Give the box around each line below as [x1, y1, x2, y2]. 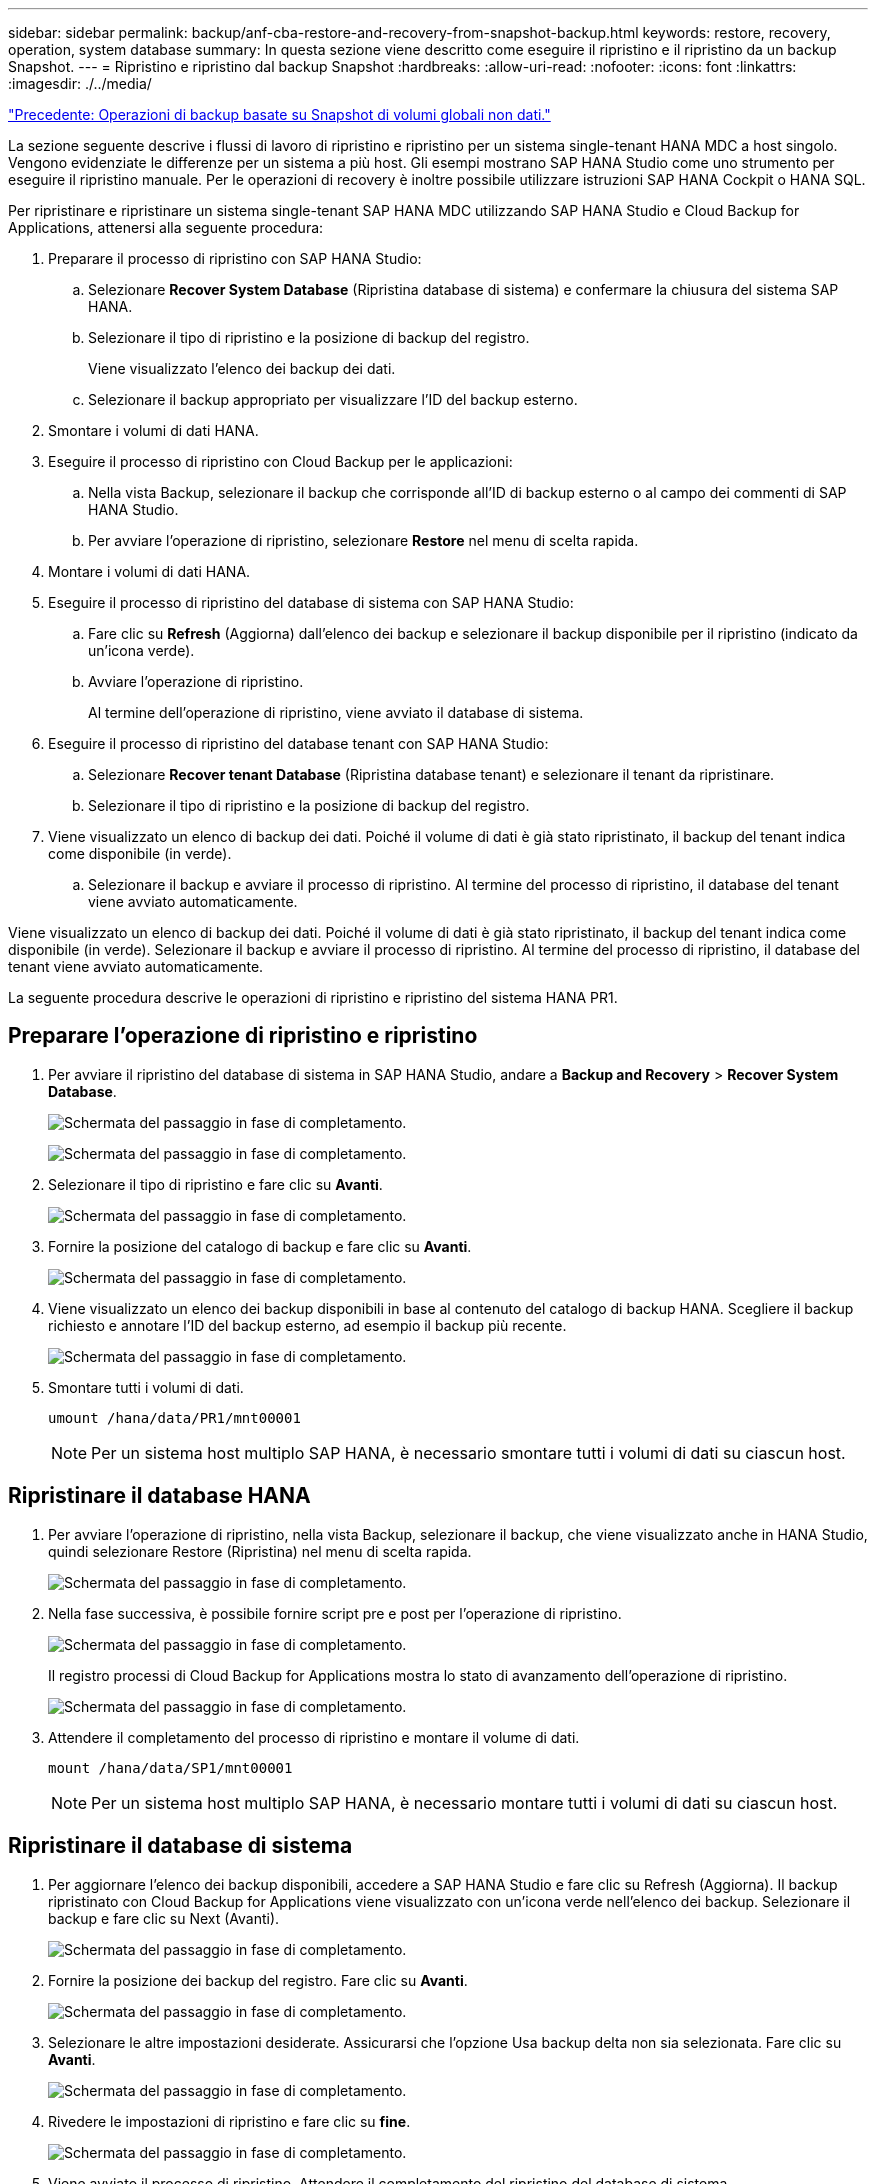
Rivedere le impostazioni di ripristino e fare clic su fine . [48, 2112, 411, 2130]
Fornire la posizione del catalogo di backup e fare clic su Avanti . [48, 1237, 472, 1255]
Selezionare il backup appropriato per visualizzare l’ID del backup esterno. [88, 391, 578, 408]
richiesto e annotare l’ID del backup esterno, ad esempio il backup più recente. [48, 1316, 567, 1334]
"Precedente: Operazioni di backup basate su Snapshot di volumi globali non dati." [8, 106, 551, 123]
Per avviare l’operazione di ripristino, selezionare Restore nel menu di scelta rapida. [88, 532, 639, 549]
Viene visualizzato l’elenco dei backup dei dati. [88, 360, 396, 377]
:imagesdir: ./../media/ [8, 75, 152, 92]
